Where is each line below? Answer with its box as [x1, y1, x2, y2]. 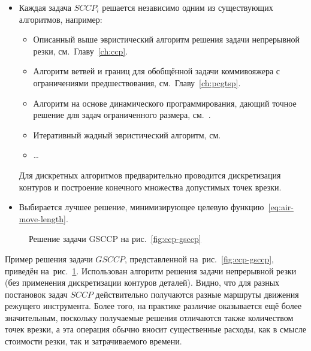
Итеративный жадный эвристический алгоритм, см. [33, 128, 221, 141]
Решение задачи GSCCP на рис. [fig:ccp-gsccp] [29, 232, 201, 245]
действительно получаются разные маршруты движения [95, 288, 299, 300]
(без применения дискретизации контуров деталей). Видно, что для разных [5, 276, 280, 289]
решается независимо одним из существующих [102, 1, 273, 13]
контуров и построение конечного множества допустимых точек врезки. [19, 180, 282, 193]
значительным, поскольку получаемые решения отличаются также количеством [5, 311, 294, 323]
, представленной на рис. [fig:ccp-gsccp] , [125, 252, 274, 265]
